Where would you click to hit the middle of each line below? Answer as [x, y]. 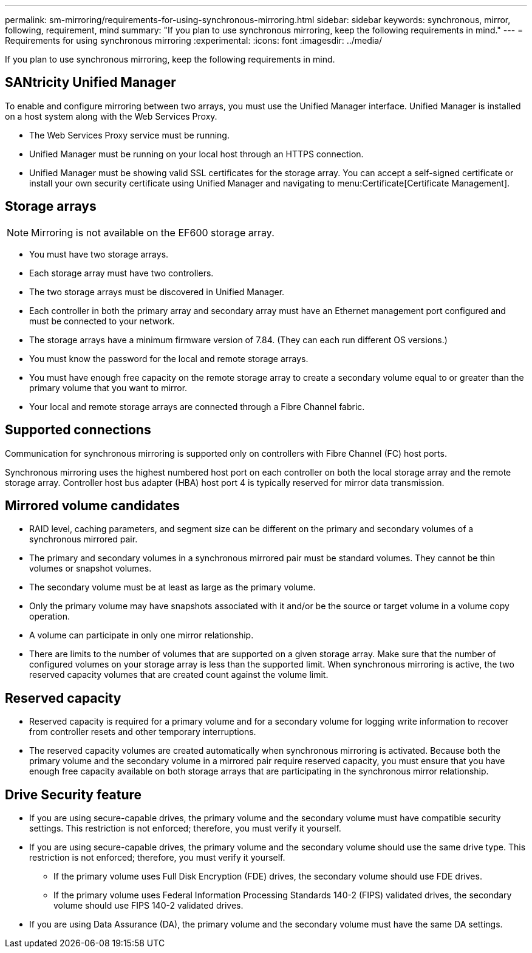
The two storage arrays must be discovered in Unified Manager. [157, 292]
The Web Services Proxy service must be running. [129, 135]
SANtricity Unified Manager [90, 83]
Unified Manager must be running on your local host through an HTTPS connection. [196, 154]
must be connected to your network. [102, 321]
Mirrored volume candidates [93, 505]
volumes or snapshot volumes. [90, 569]
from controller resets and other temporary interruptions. [143, 732]
